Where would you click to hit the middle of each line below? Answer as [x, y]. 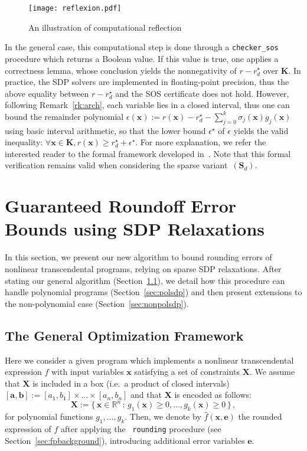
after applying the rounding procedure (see [141, 429]
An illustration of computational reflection [105, 27]
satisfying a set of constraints [187, 372]
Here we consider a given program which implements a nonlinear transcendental [149, 360]
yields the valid [261, 130]
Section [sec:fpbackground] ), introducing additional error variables [125, 440]
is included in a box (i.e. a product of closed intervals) [131, 383]
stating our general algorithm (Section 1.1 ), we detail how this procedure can [145, 280]
